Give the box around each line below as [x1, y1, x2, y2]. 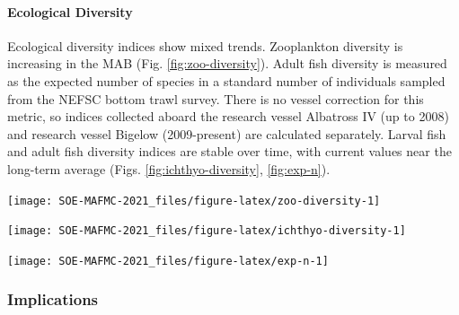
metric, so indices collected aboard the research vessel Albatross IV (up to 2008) [7, 107, 449, 126]
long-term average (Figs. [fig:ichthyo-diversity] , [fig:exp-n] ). [7, 159, 331, 178]
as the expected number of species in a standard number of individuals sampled [7, 71, 446, 90]
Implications [7, 288, 99, 311]
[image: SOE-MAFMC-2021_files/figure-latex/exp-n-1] [7, 254, 329, 267]
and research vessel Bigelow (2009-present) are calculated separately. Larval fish [7, 124, 446, 143]
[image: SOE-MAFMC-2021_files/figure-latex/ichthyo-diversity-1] [7, 224, 406, 238]
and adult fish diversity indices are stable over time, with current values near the [7, 142, 452, 161]
